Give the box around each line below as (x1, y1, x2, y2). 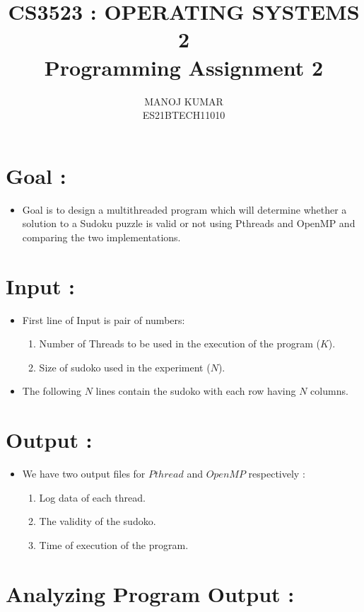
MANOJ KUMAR (144, 93, 223, 108)
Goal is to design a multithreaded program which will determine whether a (22, 202, 347, 216)
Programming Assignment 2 (44, 52, 324, 81)
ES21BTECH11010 (142, 108, 225, 122)
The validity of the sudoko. (39, 514, 156, 529)
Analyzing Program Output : (6, 579, 295, 608)
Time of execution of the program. (39, 537, 189, 552)
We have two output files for (22, 466, 146, 481)
